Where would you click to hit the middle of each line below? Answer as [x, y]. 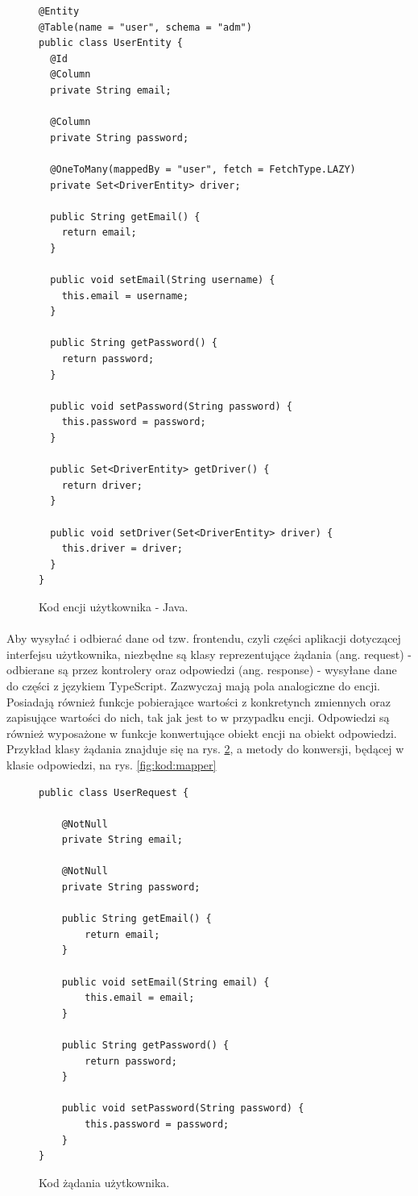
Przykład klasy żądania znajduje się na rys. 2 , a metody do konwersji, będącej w [205, 749]
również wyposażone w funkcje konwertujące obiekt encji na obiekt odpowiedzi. [202, 733]
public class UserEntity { [111, 43]
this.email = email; [140, 998]
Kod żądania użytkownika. [104, 1182]
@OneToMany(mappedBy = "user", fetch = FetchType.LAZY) [203, 169]
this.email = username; [125, 296]
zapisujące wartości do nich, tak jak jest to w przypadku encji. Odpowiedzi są [198, 717]
